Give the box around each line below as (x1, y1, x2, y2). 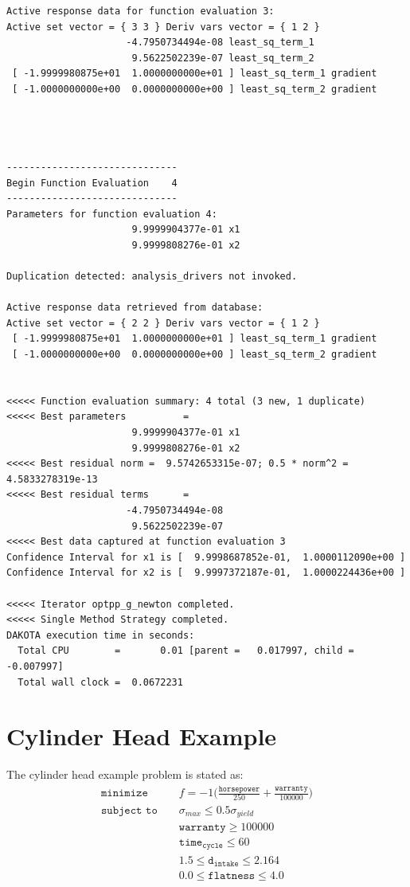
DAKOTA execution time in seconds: (6, 629, 195, 641)
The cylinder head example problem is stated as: (6, 766, 244, 783)
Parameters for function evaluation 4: (6, 208, 217, 220)
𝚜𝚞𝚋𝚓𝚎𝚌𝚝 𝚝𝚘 (100, 804, 158, 816)
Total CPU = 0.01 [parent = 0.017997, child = (18, 645, 354, 657)
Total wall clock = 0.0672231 (18, 676, 183, 688)
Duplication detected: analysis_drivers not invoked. (6, 271, 298, 283)
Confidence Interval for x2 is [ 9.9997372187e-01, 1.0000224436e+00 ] (6, 567, 406, 579)
